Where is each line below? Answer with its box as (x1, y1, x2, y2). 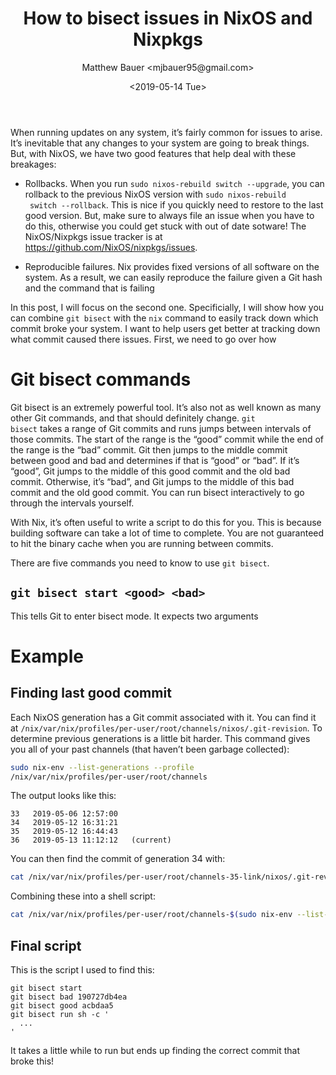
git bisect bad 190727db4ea (10, 992, 128, 1002)
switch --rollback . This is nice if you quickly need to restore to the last (29, 198, 324, 211)
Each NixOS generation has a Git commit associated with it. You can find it (10, 711, 317, 723)
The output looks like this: (10, 790, 117, 802)
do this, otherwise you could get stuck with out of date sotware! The (24, 220, 307, 232)
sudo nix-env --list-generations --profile (10, 762, 195, 772)
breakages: (10, 158, 57, 170)
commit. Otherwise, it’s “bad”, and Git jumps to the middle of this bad (10, 475, 295, 487)
